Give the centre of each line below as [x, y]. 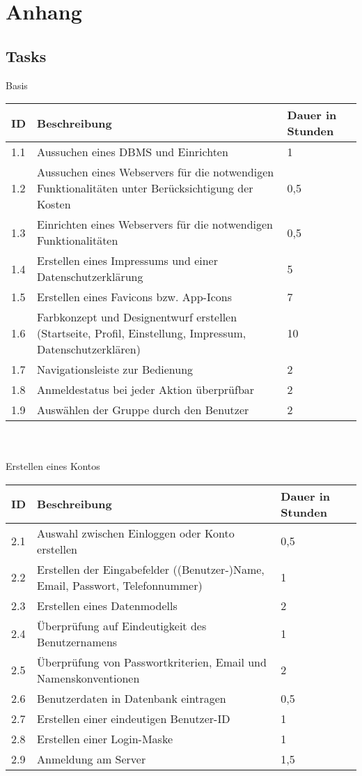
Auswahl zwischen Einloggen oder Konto [136, 533]
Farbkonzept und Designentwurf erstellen [137, 317]
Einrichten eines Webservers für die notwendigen [155, 225]
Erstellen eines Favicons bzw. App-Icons [135, 297]
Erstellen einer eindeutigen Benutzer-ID [134, 718]
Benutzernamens [77, 641]
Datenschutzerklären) [89, 349]
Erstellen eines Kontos [53, 466]
